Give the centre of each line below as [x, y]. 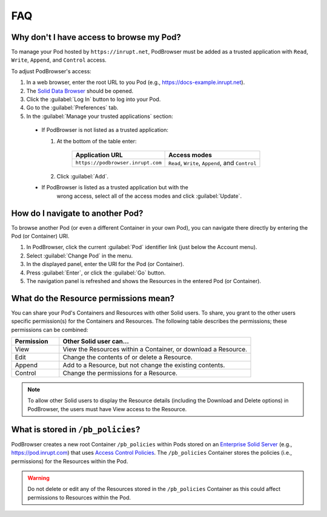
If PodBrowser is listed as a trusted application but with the [115, 187]
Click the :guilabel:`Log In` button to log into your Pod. [94, 99]
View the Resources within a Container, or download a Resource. [155, 350]
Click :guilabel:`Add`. [83, 176]
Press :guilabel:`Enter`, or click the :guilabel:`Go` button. [96, 273]
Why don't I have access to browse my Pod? [96, 37]
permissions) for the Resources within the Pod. [70, 461]
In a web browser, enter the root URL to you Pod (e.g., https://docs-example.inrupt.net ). [136, 82]
